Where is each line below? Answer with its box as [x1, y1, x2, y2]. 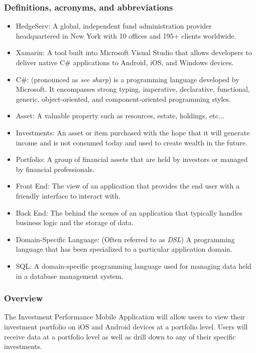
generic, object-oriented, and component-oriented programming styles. [16, 93, 231, 104]
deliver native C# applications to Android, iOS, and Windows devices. [16, 57, 234, 67]
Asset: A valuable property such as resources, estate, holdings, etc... [16, 110, 224, 121]
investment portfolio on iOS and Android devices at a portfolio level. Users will [4, 321, 248, 331]
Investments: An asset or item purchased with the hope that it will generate [16, 127, 250, 137]
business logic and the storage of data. [16, 217, 134, 228]
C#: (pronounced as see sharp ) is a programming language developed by [16, 74, 239, 84]
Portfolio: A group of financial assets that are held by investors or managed [16, 154, 248, 164]
